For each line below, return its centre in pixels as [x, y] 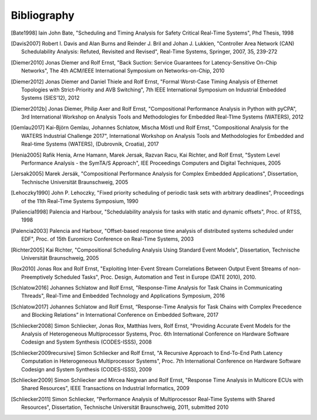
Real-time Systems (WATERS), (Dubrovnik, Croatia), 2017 [90, 144]
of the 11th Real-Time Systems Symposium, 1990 [80, 201]
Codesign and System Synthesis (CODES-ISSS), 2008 [87, 342]
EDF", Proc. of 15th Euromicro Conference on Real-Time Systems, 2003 [107, 239]
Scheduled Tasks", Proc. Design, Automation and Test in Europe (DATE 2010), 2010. [155, 277]
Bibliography [43, 15]
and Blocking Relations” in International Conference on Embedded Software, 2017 [120, 315]
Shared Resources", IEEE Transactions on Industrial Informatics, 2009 [106, 388]
